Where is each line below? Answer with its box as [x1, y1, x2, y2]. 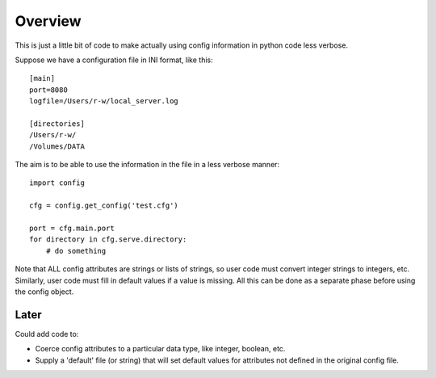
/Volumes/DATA [29, 141, 85, 151]
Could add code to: [15, 329, 79, 338]
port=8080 [29, 85, 68, 94]
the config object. [15, 287, 74, 296]
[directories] [29, 119, 85, 128]
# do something [45, 246, 107, 255]
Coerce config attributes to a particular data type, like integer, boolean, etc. [35, 344, 286, 354]
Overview [15, 12, 82, 30]
